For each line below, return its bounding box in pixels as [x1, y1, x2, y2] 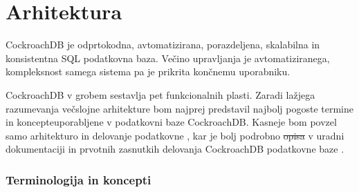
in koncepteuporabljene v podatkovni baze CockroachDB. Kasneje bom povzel [6, 115, 337, 129]
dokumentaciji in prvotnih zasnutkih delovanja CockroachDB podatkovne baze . [6, 142, 344, 156]
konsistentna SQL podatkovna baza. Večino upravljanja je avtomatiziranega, [6, 50, 330, 65]
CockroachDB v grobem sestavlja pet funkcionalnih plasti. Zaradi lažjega [6, 87, 315, 102]
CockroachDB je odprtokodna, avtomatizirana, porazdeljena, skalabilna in [6, 37, 320, 52]
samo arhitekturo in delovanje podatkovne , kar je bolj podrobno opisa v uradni [6, 128, 344, 142]
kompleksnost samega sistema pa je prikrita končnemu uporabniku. [6, 64, 291, 79]
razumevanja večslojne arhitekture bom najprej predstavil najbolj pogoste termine [6, 101, 353, 115]
